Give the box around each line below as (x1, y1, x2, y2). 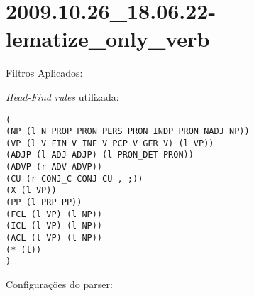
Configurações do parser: (6, 277, 113, 292)
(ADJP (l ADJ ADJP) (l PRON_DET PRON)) (6, 150, 194, 160)
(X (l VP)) (6, 185, 57, 196)
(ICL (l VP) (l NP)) (6, 221, 103, 231)
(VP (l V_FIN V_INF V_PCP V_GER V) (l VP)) (6, 138, 214, 148)
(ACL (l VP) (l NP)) (6, 233, 103, 243)
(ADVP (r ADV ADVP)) (6, 162, 103, 172)
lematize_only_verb (6, 24, 210, 53)
